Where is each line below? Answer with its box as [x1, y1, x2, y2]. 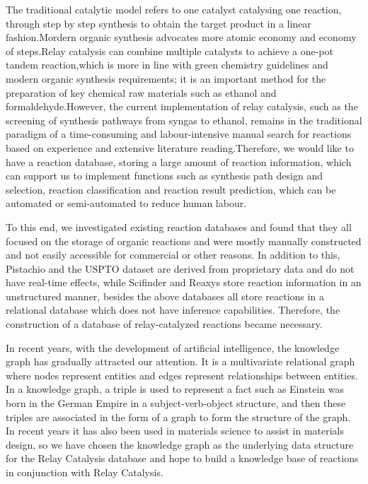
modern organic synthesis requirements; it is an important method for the [6, 71, 326, 85]
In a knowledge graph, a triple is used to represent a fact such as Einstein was [6, 382, 345, 396]
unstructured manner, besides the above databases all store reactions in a [6, 288, 324, 303]
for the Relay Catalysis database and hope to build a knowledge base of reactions [6, 451, 359, 466]
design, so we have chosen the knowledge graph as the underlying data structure [6, 437, 354, 451]
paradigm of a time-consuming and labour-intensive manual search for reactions [6, 126, 352, 141]
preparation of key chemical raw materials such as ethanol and [6, 85, 277, 100]
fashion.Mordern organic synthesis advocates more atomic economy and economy [6, 30, 357, 45]
